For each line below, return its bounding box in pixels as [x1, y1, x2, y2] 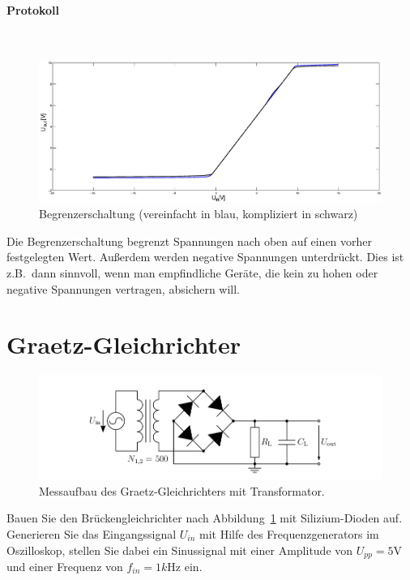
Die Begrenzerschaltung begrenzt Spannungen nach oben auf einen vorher [6, 232, 373, 249]
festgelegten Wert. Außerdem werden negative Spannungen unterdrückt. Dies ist [6, 248, 404, 265]
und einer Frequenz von [6, 558, 123, 575]
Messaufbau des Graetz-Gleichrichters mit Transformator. [39, 482, 325, 499]
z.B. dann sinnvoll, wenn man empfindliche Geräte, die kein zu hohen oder [6, 264, 378, 281]
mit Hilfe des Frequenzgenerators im [199, 525, 379, 542]
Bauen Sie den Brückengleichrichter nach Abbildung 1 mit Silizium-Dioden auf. [6, 509, 403, 526]
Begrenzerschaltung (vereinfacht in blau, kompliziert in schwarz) [39, 205, 358, 222]
